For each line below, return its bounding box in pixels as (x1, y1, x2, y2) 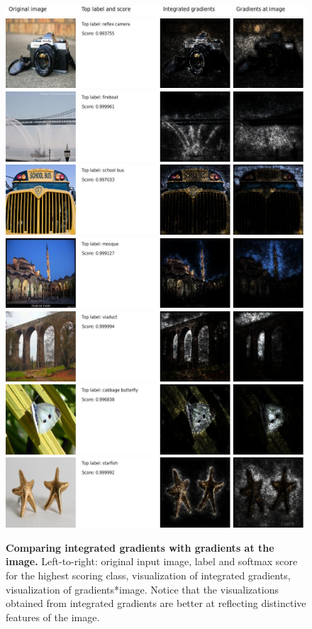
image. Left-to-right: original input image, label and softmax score (6, 554, 298, 569)
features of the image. (6, 609, 100, 624)
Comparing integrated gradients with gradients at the (6, 540, 274, 555)
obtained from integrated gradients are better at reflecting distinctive (6, 596, 306, 611)
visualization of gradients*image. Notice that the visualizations (6, 581, 279, 596)
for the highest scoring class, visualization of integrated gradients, (6, 567, 291, 582)
